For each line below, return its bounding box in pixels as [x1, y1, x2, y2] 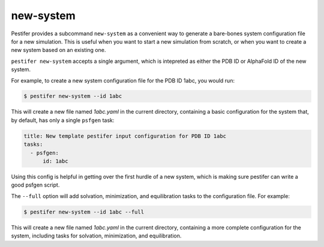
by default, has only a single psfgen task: [11, 117, 115, 124]
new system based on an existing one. [11, 47, 106, 54]
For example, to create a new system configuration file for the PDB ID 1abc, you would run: [11, 77, 235, 84]
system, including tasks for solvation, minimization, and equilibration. [11, 232, 182, 239]
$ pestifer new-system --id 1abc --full [23, 208, 144, 215]
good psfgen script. [11, 181, 60, 188]
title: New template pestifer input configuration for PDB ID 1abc [23, 132, 227, 139]
